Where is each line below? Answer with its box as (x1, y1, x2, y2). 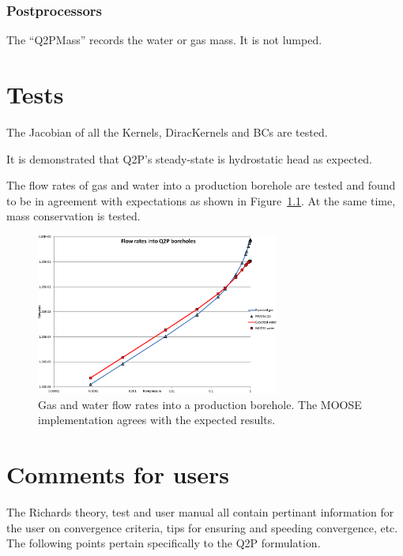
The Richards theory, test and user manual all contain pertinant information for (6, 503, 394, 520)
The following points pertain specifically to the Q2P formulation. (6, 535, 321, 551)
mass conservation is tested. (6, 208, 141, 224)
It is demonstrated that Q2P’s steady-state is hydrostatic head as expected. (6, 150, 372, 167)
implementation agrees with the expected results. (38, 411, 276, 428)
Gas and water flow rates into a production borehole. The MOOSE (38, 396, 362, 412)
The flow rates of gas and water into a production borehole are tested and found (6, 177, 396, 193)
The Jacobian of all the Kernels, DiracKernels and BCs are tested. (6, 123, 328, 140)
